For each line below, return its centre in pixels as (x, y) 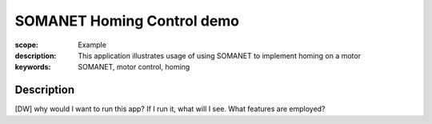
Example (92, 45)
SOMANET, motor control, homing (134, 67)
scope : (27, 45)
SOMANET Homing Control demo (127, 21)
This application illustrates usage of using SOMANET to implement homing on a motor (220, 55)
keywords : (33, 67)
